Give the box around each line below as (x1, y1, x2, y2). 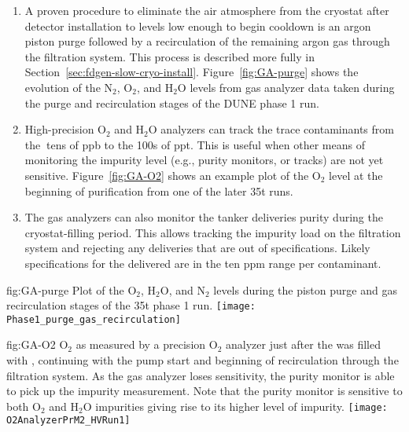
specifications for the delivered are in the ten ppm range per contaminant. (24, 254, 381, 271)
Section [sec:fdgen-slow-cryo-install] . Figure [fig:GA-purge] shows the (24, 64, 359, 80)
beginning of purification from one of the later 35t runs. (24, 182, 293, 199)
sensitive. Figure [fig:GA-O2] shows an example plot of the (24, 167, 309, 183)
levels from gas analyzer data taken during (190, 79, 395, 95)
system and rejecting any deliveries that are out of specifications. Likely (24, 240, 370, 256)
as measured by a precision (76, 336, 206, 353)
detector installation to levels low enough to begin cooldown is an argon (24, 17, 371, 34)
